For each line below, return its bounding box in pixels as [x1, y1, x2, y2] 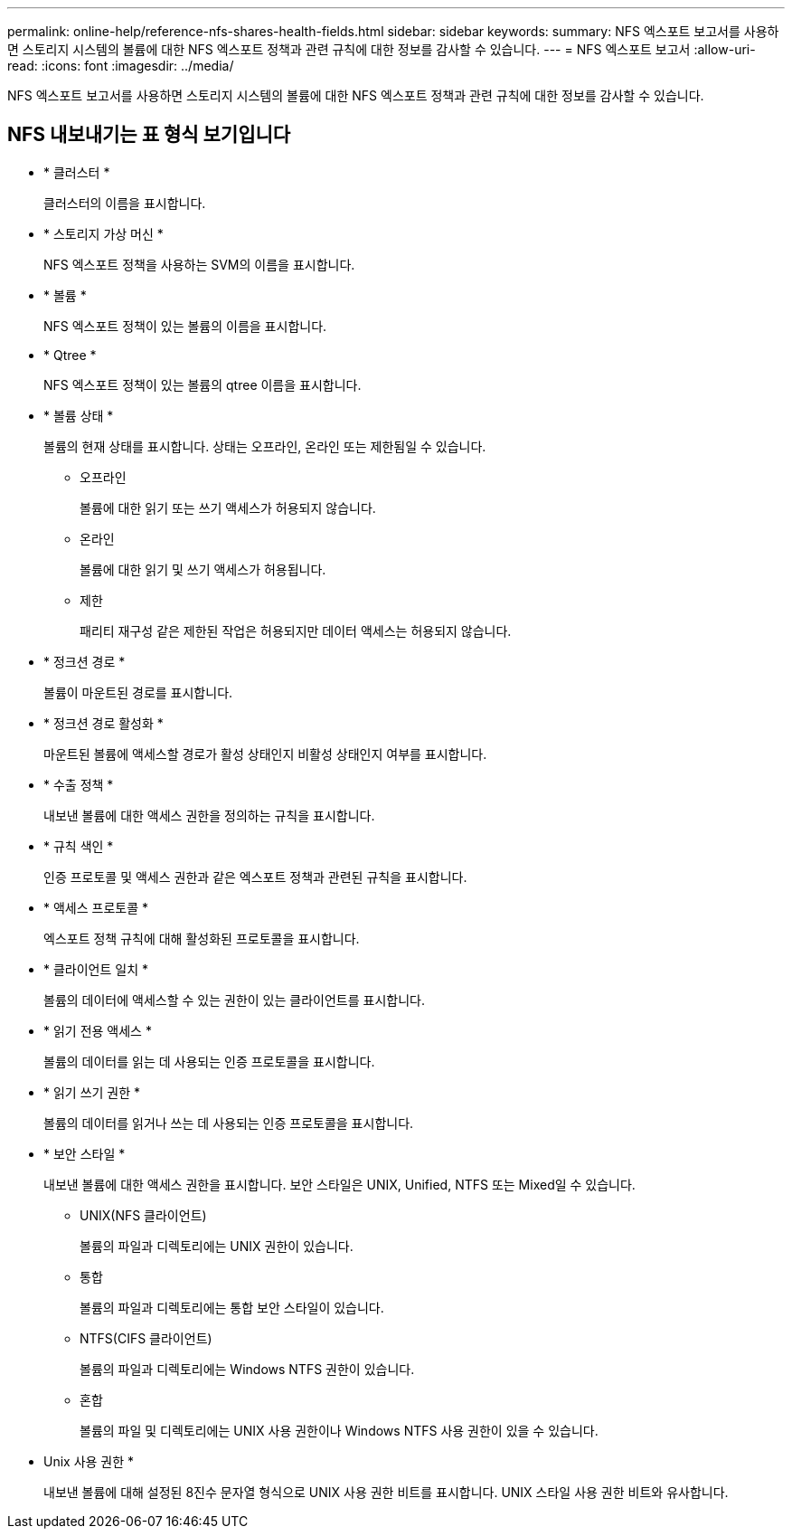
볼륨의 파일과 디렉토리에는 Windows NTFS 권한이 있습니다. [80, 1361, 415, 1377]
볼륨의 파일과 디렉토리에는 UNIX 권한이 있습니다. [80, 1237, 354, 1254]
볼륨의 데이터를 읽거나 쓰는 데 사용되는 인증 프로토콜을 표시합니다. [43, 1114, 414, 1131]
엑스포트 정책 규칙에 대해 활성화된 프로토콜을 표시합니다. [43, 930, 360, 946]
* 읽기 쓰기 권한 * [43, 1084, 141, 1100]
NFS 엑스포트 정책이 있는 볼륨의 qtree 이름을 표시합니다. [43, 376, 362, 393]
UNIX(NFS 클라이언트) [80, 1207, 207, 1223]
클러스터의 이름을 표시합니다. [43, 194, 206, 211]
